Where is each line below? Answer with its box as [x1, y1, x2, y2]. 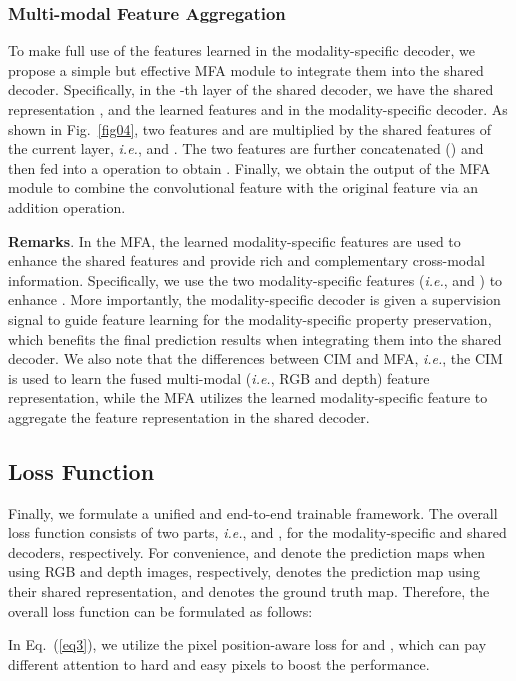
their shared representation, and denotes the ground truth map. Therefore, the [8, 581, 490, 602]
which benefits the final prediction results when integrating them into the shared [8, 328, 502, 349]
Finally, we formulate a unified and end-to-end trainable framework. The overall [8, 502, 498, 523]
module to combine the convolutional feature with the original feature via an [8, 177, 478, 198]
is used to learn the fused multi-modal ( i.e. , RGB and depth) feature [8, 367, 430, 388]
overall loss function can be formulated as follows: [8, 600, 313, 621]
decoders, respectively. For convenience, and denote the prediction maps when [8, 541, 485, 562]
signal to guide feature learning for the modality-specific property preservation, [8, 308, 492, 329]
